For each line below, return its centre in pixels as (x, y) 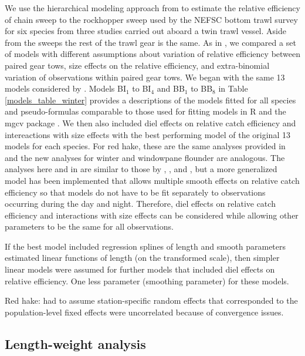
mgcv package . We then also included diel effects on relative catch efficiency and (150, 122)
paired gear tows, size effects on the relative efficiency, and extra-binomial (137, 65)
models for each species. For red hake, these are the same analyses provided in (145, 146)
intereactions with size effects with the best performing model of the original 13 (148, 134)
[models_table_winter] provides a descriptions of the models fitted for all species (150, 100)
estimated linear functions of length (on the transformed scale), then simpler (142, 258)
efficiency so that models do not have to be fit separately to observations (135, 192)
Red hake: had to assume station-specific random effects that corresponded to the (151, 300)
